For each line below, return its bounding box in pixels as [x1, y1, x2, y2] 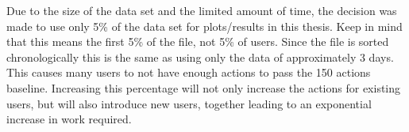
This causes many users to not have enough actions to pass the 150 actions [6, 64, 371, 81]
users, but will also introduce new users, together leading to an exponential [6, 95, 372, 111]
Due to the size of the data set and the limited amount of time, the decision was [6, 2, 397, 18]
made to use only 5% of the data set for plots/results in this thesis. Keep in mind [6, 17, 403, 34]
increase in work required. [6, 111, 132, 127]
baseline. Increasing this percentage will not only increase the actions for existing [6, 79, 401, 96]
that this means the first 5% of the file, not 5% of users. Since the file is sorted [6, 33, 389, 50]
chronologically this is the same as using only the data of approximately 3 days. [6, 48, 394, 65]
